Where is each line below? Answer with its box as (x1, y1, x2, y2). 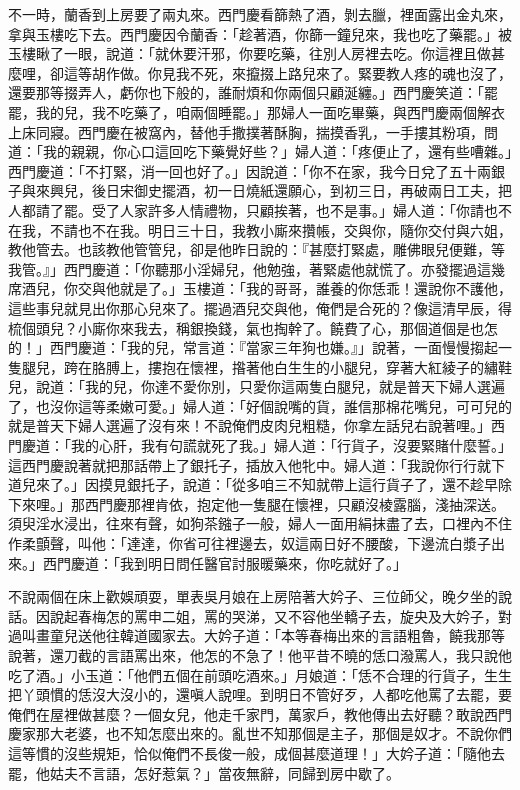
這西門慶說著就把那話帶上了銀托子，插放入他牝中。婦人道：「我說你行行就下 (8, 454, 505, 475)
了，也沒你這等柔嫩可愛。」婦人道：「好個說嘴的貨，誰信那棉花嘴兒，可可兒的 (8, 395, 512, 416)
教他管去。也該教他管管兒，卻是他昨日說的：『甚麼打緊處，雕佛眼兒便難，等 (8, 239, 505, 260)
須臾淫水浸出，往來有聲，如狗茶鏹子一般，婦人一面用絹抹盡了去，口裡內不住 (8, 513, 512, 534)
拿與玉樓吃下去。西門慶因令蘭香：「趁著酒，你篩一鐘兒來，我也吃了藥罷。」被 (8, 23, 512, 44)
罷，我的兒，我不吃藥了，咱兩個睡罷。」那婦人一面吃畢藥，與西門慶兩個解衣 (8, 101, 505, 122)
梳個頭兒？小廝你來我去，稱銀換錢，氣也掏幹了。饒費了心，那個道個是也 (8, 317, 484, 338)
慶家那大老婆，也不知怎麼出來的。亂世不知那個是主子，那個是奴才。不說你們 (8, 723, 512, 744)
